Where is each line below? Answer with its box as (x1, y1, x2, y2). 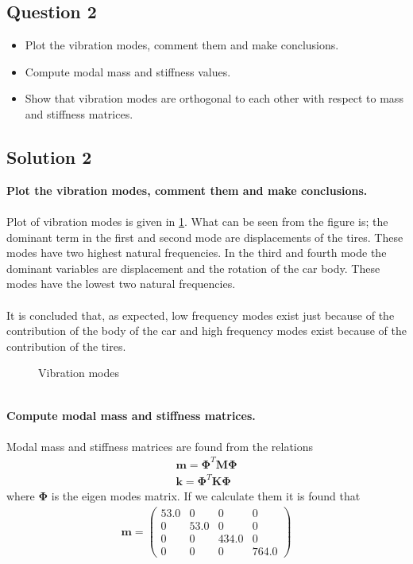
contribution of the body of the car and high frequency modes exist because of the (6, 322, 407, 339)
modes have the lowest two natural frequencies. (6, 275, 236, 292)
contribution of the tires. (6, 337, 126, 354)
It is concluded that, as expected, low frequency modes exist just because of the (6, 306, 395, 323)
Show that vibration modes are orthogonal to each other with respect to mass (25, 90, 403, 107)
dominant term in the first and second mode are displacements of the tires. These (6, 228, 403, 245)
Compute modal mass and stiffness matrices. (6, 406, 256, 423)
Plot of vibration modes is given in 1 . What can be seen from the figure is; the (6, 212, 388, 229)
